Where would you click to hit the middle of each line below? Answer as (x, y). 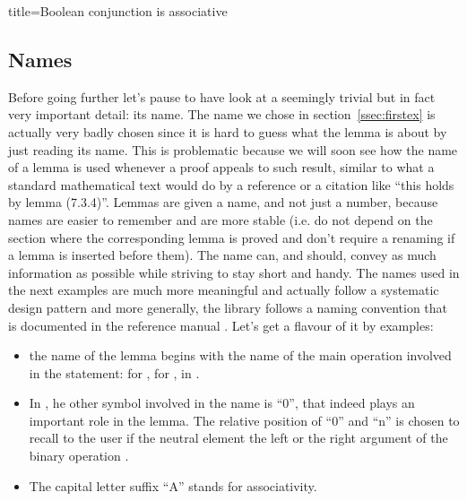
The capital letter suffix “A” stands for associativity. (173, 485)
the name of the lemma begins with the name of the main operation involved (240, 355)
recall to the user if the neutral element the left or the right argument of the (238, 438)
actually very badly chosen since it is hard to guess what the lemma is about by (228, 131)
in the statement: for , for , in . (114, 372)
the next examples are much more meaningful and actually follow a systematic (224, 290)
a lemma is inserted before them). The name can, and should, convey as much (222, 255)
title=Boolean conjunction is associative (118, 11)
